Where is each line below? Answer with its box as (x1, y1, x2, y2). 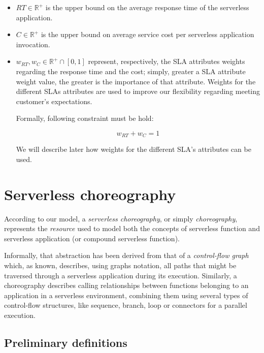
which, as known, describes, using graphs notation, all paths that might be (4, 260, 237, 271)
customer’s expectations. (16, 95, 92, 106)
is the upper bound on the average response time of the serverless (45, 2, 249, 12)
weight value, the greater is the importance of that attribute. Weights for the (16, 76, 256, 86)
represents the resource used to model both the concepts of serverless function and (4, 223, 260, 234)
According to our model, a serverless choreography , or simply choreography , (4, 213, 238, 223)
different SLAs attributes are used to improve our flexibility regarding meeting (16, 86, 260, 97)
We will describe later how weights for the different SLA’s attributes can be (16, 144, 251, 154)
